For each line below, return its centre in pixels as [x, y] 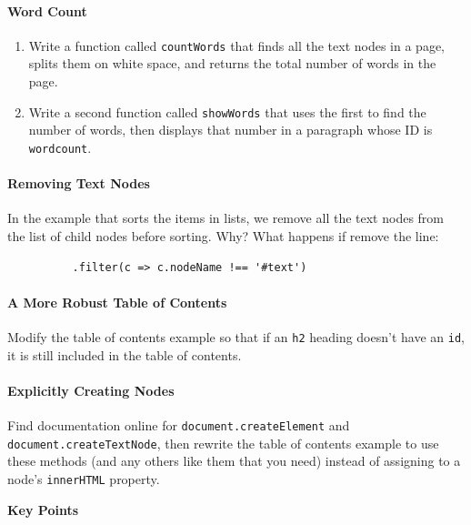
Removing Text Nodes [79, 183]
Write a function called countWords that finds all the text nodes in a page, [237, 45]
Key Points [43, 509]
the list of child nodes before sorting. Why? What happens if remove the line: [223, 235]
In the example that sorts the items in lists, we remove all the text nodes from [226, 218]
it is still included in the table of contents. [125, 354]
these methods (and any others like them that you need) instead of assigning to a [234, 461]
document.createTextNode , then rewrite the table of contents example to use [223, 443]
